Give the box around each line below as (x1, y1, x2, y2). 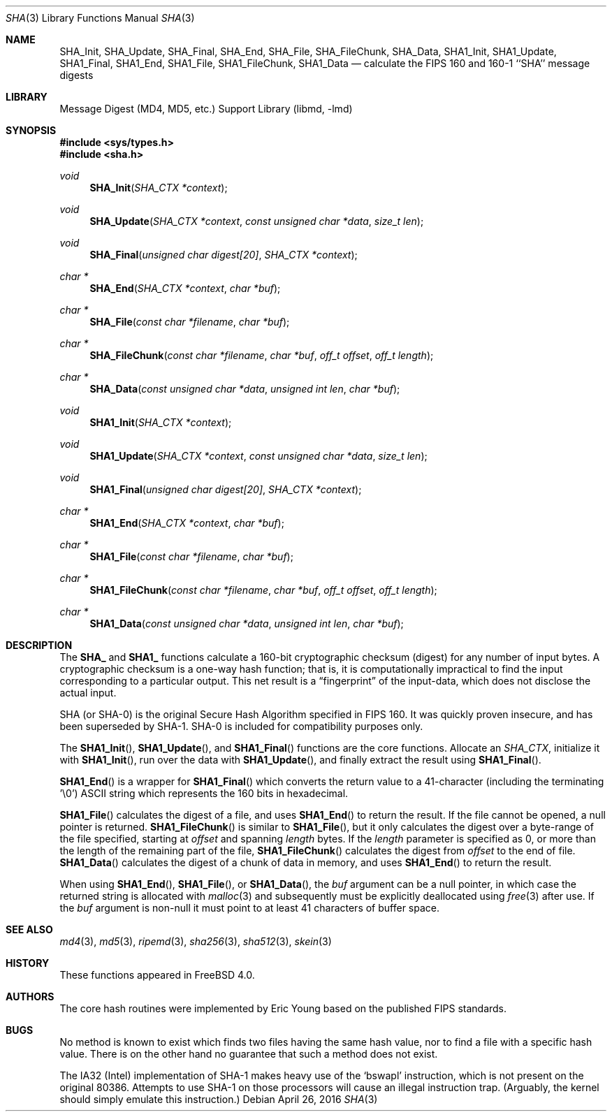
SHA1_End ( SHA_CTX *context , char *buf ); (89, 517, 284, 529)
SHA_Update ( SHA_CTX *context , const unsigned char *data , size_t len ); (89, 215, 424, 227)
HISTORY (6, 957, 50, 969)
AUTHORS (6, 991, 54, 1002)
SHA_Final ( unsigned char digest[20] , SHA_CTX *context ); (89, 249, 358, 261)
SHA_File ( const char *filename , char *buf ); (89, 316, 290, 328)
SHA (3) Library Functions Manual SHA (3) (6, 12, 195, 24)
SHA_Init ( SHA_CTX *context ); (89, 182, 228, 194)
